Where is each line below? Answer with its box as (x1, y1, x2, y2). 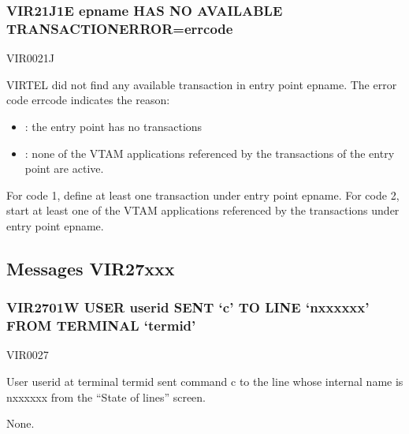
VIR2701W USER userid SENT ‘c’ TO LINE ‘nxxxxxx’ (6, 297, 370, 317)
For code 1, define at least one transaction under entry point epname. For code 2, (6, 186, 400, 203)
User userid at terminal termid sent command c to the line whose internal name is (6, 373, 403, 389)
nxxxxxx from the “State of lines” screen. (6, 388, 206, 405)
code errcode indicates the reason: (6, 92, 170, 108)
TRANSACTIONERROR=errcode (6, 18, 233, 38)
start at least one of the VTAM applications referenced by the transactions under (6, 202, 400, 219)
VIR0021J (6, 50, 55, 66)
